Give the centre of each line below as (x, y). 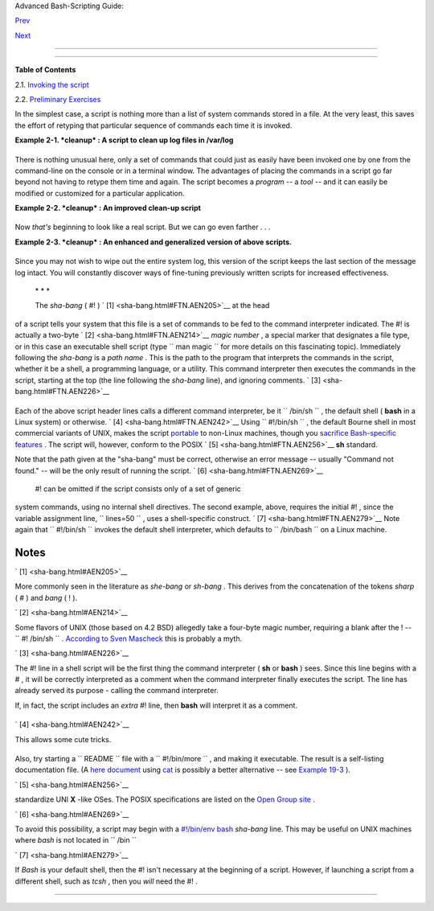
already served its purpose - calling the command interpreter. (117, 691)
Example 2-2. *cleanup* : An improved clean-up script (108, 208)
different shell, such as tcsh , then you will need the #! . (106, 881)
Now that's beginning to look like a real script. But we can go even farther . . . (143, 227)
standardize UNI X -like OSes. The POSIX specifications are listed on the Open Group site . (165, 799)
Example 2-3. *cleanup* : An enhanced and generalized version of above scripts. (154, 242)
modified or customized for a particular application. (100, 193)
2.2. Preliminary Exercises (58, 99)
